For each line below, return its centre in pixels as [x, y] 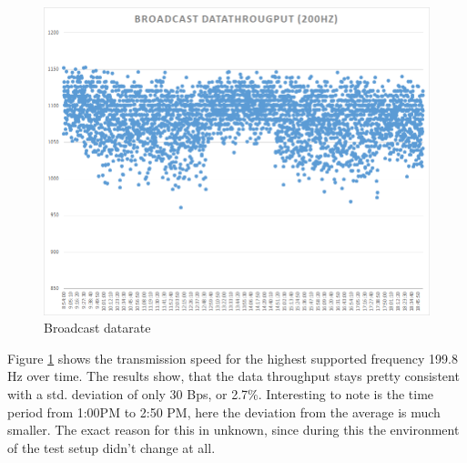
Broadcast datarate [97, 328]
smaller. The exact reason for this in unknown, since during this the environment [233, 430]
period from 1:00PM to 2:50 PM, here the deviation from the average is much [224, 412]
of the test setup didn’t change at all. [112, 447]
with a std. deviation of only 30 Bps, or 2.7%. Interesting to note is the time [221, 394]
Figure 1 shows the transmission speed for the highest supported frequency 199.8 [233, 358]
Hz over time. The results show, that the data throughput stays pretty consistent [233, 376]
